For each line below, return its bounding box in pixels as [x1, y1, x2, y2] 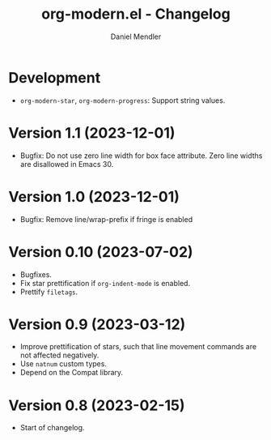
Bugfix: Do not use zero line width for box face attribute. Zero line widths [19, 151, 263, 160]
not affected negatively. [19, 350, 100, 361]
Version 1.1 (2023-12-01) [8, 123, 176, 142]
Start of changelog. [19, 423, 85, 433]
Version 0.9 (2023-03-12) [8, 315, 186, 333]
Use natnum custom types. [19, 359, 108, 369]
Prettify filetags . [19, 287, 78, 297]
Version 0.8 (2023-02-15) [8, 396, 185, 414]
